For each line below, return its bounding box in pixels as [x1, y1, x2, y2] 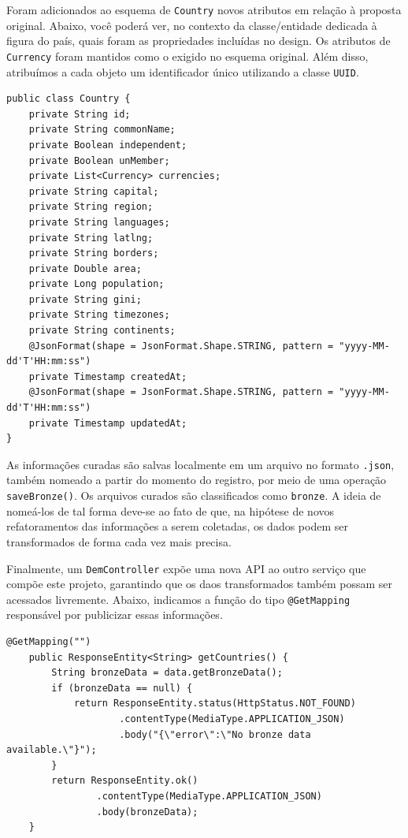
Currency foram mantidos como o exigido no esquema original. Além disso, [6, 47, 369, 64]
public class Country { [6, 93, 131, 105]
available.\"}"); [6, 744, 97, 756]
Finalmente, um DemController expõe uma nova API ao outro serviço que [6, 560, 366, 576]
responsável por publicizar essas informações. [6, 606, 223, 623]
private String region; [28, 201, 154, 213]
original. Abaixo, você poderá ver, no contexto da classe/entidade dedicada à [6, 17, 377, 33]
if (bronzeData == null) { [51, 682, 193, 694]
